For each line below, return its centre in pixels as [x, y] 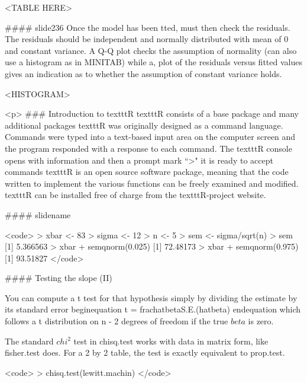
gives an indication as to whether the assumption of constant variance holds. [143, 73]
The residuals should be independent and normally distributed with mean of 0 [147, 39]
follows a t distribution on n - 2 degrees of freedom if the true [117, 321]
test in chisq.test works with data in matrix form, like [171, 341]
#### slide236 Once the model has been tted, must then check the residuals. [148, 27]
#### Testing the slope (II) [59, 278]
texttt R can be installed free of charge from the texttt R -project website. [135, 195]
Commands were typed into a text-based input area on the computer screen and [150, 137]
